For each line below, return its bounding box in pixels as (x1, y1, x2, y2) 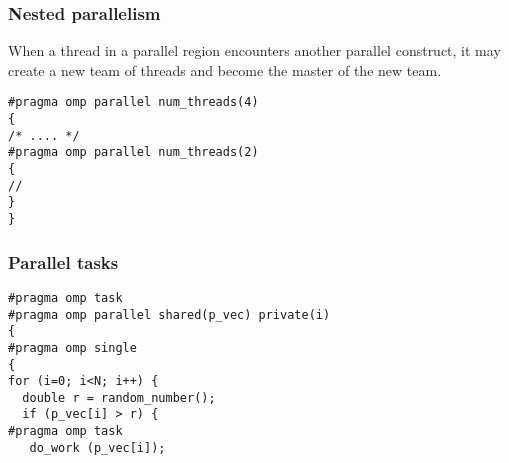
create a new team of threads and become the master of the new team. (8, 59, 442, 80)
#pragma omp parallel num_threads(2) (8, 145, 259, 160)
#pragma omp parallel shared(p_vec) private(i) (8, 307, 331, 322)
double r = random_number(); (22, 390, 216, 405)
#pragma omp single (8, 340, 137, 355)
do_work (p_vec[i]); (29, 440, 166, 455)
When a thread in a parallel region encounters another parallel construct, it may (8, 40, 501, 61)
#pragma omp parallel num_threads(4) (8, 95, 259, 110)
